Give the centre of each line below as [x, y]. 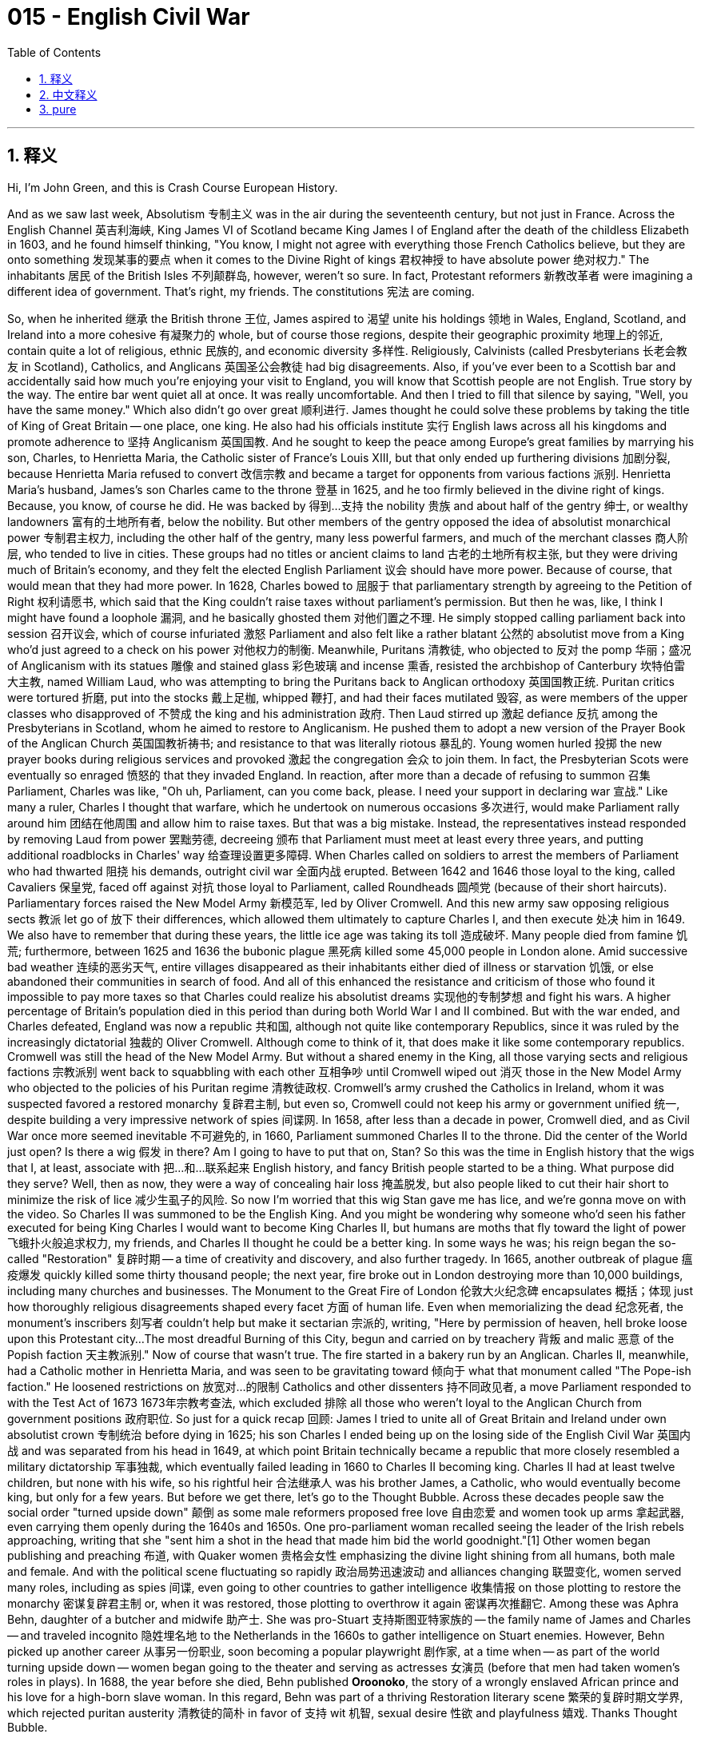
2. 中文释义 [68, 94]
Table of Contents [54, 52]
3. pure [58, 109]
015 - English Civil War [129, 17]
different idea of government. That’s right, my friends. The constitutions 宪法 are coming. [241, 291]
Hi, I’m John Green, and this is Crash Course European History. [173, 187]
